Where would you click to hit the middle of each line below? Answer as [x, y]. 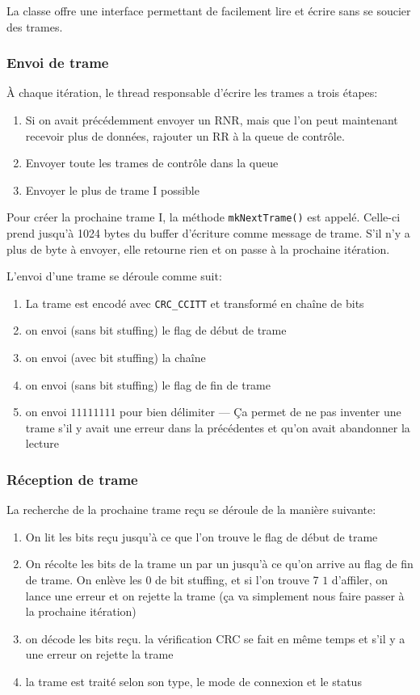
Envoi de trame [58, 63]
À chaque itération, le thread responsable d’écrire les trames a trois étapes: [192, 93]
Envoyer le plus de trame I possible [112, 190]
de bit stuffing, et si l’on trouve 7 [237, 580]
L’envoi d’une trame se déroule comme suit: [114, 276]
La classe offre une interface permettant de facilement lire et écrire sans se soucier [209, 11]
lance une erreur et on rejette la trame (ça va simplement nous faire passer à [215, 595]
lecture [42, 443]
